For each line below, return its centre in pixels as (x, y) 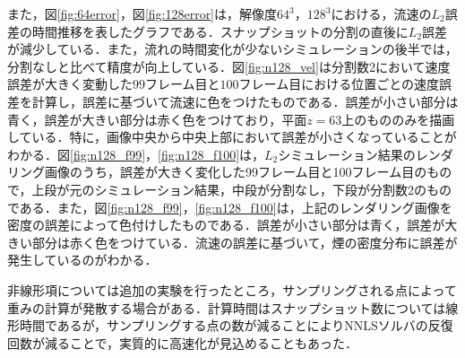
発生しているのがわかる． (82, 260)
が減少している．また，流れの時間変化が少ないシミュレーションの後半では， (232, 49)
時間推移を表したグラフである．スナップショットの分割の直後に (220, 31)
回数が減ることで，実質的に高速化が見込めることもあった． (183, 342)
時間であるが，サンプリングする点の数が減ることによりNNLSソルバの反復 (236, 325)
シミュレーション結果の (347, 154)
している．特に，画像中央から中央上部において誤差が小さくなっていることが (232, 137)
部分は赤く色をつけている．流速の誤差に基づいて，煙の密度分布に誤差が (245, 242)
